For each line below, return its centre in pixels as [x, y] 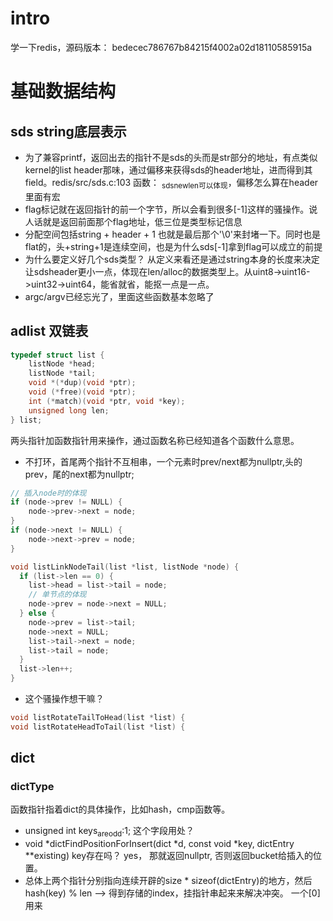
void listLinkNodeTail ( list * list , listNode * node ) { [125, 567]
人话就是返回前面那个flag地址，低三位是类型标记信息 [133, 221]
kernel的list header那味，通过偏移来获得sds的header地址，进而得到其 [168, 169]
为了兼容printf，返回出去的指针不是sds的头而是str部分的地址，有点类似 [171, 157]
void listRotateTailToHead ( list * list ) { [98, 718]
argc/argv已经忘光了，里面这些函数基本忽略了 [119, 296]
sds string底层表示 [68, 131]
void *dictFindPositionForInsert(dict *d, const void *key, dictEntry [159, 844]
